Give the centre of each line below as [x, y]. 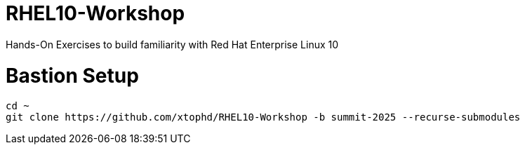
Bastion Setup [72, 75]
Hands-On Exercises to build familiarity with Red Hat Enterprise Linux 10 [172, 44]
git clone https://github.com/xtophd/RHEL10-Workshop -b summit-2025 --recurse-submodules [263, 117]
